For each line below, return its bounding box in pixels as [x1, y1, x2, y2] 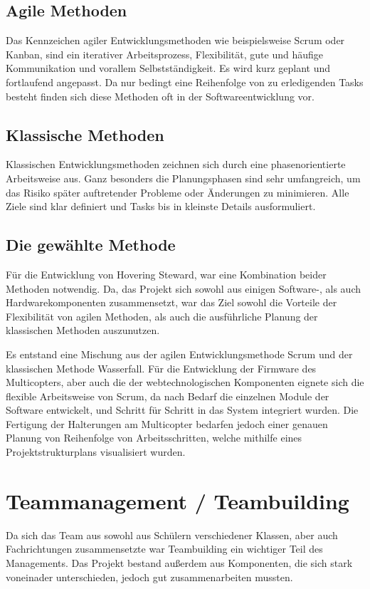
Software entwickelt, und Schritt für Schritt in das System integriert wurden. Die [6, 402, 359, 417]
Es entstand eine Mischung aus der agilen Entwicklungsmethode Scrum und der [6, 346, 353, 361]
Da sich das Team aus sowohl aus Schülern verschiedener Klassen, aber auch [6, 527, 338, 542]
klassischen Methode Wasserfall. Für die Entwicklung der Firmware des [6, 360, 317, 375]
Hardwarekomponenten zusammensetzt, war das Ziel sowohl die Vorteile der [6, 295, 337, 310]
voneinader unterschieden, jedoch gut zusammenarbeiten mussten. [6, 569, 293, 584]
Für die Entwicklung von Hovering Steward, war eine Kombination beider [6, 266, 327, 281]
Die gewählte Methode [6, 234, 176, 256]
